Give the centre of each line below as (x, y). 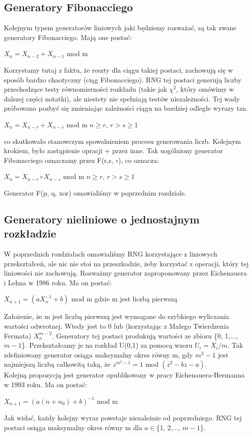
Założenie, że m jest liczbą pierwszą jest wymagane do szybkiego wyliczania (117, 316)
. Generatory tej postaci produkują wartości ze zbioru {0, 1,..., (145, 335)
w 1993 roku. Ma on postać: (45, 385)
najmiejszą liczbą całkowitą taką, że (57, 364)
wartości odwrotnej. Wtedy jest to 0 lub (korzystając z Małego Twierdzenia (117, 326)
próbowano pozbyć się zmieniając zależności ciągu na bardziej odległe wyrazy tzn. (126, 108)
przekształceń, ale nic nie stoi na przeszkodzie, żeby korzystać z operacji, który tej (126, 263)
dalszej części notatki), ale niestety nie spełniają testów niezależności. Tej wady (122, 98)
